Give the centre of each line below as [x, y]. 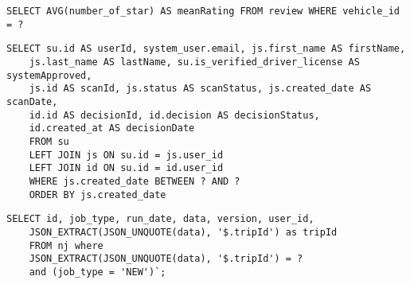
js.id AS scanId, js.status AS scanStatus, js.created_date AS [200, 89]
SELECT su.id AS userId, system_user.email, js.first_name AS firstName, [206, 49]
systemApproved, [49, 75]
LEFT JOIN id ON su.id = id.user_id [126, 168]
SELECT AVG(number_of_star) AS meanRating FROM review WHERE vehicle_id [203, 11]
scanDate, [32, 101]
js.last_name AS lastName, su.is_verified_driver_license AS [194, 62]
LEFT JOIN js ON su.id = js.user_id [126, 155]
